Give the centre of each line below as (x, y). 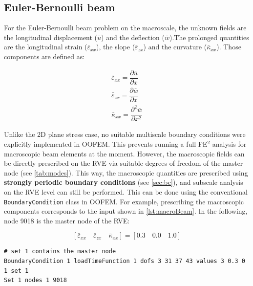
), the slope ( (116, 47)
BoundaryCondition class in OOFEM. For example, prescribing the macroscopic (124, 201)
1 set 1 (16, 271)
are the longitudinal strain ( (46, 47)
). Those (229, 47)
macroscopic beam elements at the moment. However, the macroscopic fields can (124, 153)
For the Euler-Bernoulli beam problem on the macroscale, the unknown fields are (125, 28)
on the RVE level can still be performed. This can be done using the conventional (126, 191)
